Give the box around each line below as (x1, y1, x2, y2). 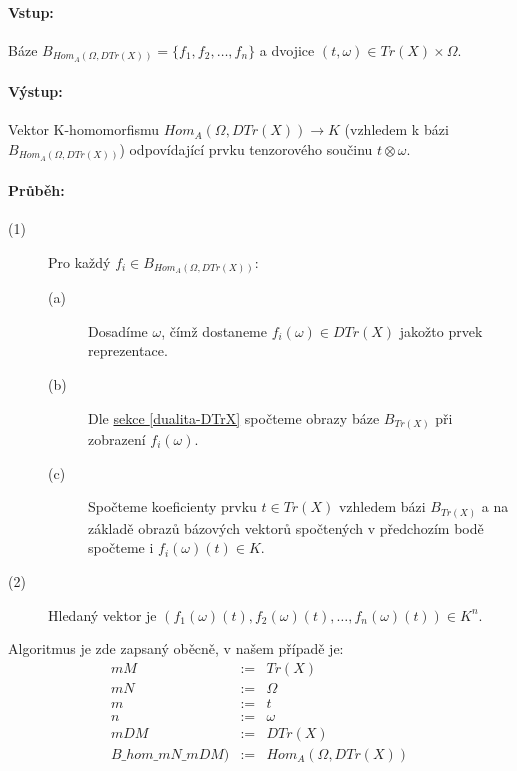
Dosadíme (88, 320, 148, 341)
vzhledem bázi (338, 496, 426, 517)
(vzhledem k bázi (344, 119, 449, 140)
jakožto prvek (399, 320, 483, 341)
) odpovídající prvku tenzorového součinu (119, 138, 373, 159)
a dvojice (259, 39, 315, 60)
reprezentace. (88, 340, 168, 361)
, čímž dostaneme (161, 320, 267, 341)
